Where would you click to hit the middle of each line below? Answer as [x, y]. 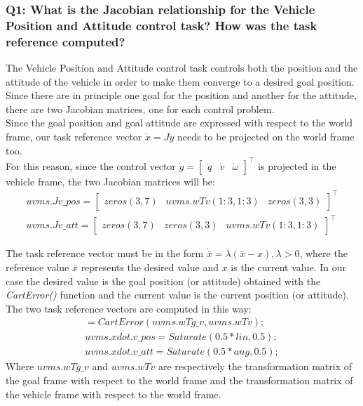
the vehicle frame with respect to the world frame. [114, 394]
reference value [37, 267]
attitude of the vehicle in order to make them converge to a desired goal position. [180, 81]
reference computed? [66, 41]
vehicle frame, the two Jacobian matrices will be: [110, 181]
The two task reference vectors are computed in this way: [129, 308]
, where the [323, 253]
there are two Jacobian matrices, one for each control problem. [140, 109]
